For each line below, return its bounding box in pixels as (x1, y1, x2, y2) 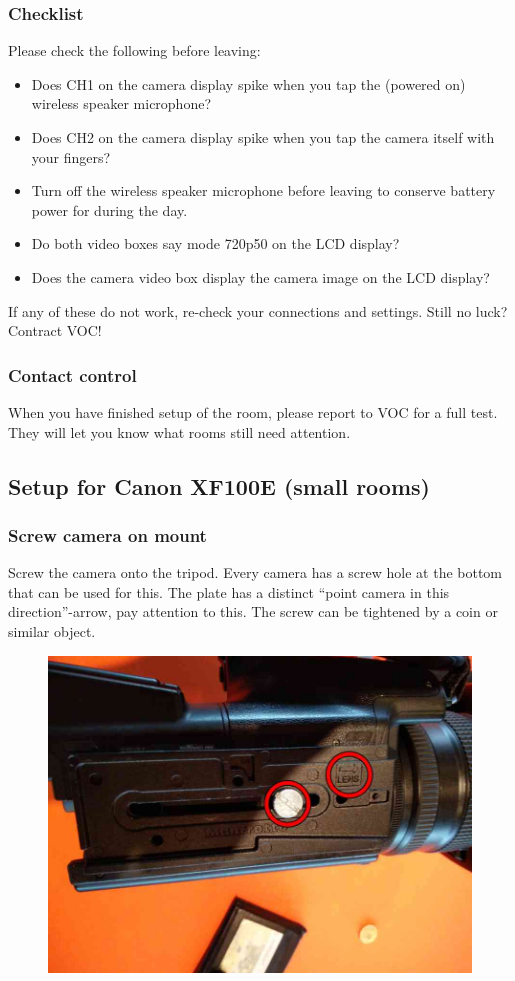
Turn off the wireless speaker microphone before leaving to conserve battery (31, 180, 496, 201)
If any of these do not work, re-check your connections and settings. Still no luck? (8, 300, 508, 321)
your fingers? (31, 146, 111, 167)
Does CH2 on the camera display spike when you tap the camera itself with (31, 127, 495, 147)
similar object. (8, 620, 96, 641)
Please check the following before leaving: (8, 40, 261, 61)
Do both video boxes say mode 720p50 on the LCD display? (31, 233, 400, 254)
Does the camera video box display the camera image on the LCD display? (31, 266, 490, 287)
